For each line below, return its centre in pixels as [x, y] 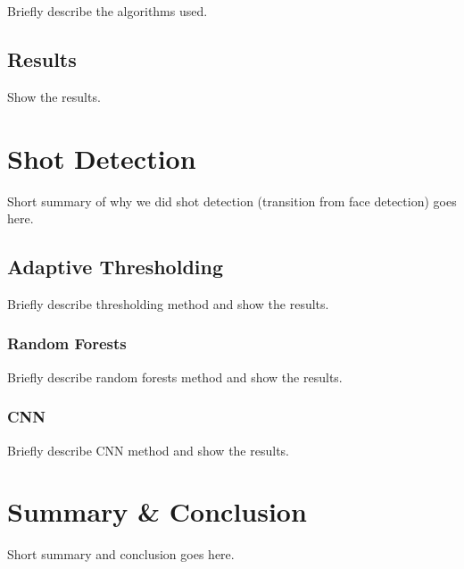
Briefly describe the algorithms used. [108, 11]
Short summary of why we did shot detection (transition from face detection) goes [232, 201]
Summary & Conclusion [157, 511]
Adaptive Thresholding [116, 267]
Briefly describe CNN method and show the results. [148, 450]
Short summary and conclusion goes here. [121, 554]
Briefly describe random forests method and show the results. [175, 377]
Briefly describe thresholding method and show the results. [168, 303]
